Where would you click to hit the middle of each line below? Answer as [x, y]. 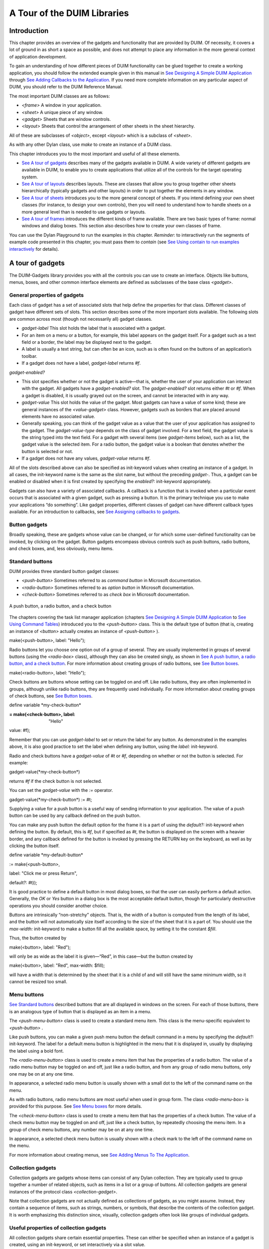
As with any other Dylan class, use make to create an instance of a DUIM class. [90, 144]
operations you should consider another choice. [59, 906]
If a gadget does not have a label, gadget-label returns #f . [81, 363]
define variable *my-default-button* [46, 855]
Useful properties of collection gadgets [58, 1228]
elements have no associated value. [59, 416]
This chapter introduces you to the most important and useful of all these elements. [95, 154]
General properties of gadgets [47, 295]
